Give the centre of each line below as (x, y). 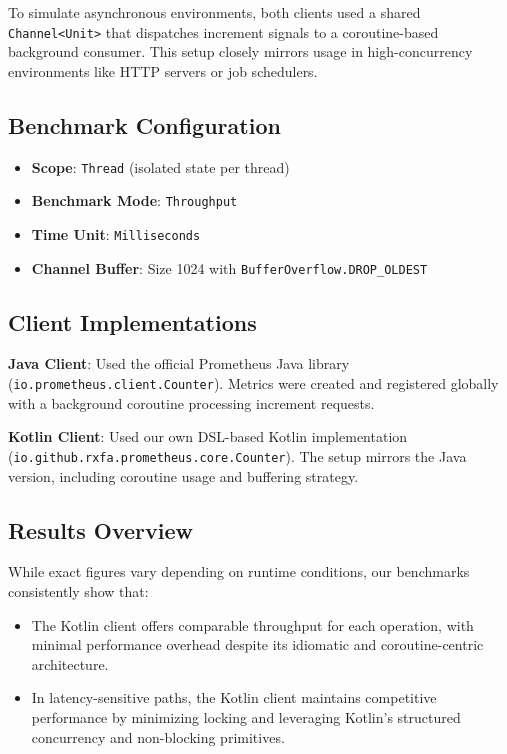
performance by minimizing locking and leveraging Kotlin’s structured (246, 716)
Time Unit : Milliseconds (116, 233)
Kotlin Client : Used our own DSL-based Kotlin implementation (208, 436)
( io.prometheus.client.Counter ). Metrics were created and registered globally (253, 383)
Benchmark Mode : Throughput (134, 200)
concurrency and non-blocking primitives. (158, 736)
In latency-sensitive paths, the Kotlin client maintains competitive (234, 697)
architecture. (70, 663)
